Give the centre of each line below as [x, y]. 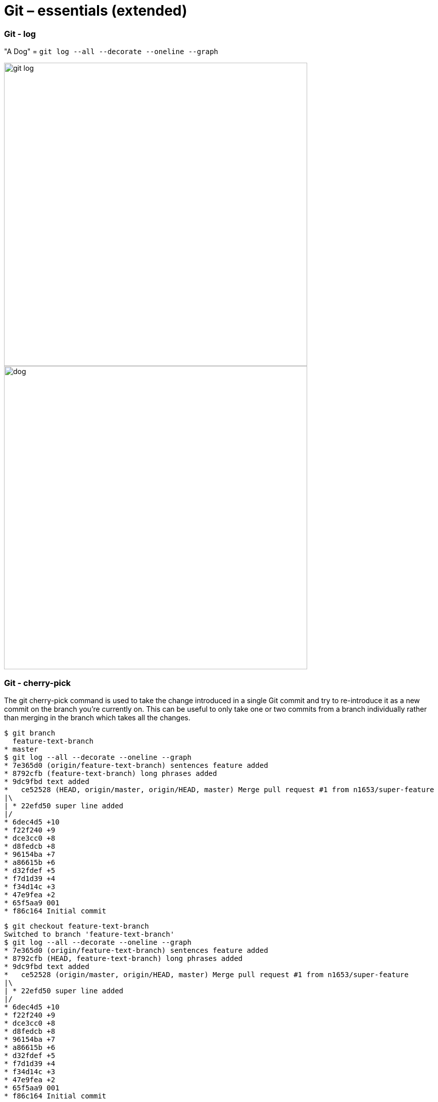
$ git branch [30, 733]
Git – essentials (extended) [96, 11]
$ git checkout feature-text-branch [77, 926]
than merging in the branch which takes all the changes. [97, 717]
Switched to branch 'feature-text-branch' [89, 934]
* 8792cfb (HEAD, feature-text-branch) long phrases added [124, 958]
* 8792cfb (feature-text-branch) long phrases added [111, 773]
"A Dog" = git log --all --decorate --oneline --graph [111, 52]
